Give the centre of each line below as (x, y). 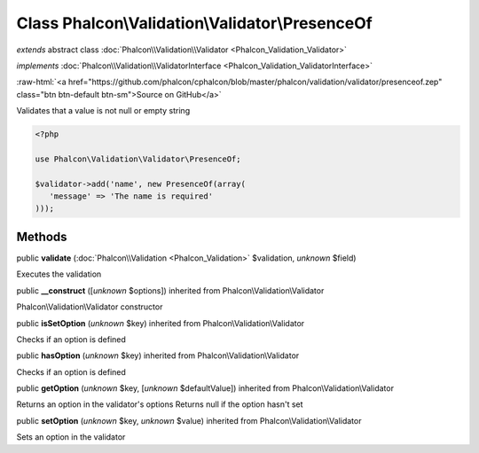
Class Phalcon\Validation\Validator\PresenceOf (194, 23)
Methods (42, 236)
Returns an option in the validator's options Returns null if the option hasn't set (160, 404)
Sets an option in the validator (71, 437)
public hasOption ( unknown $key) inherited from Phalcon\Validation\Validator (158, 355)
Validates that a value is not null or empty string (103, 111)
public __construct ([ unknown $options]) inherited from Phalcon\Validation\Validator (170, 290)
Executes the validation (59, 274)
